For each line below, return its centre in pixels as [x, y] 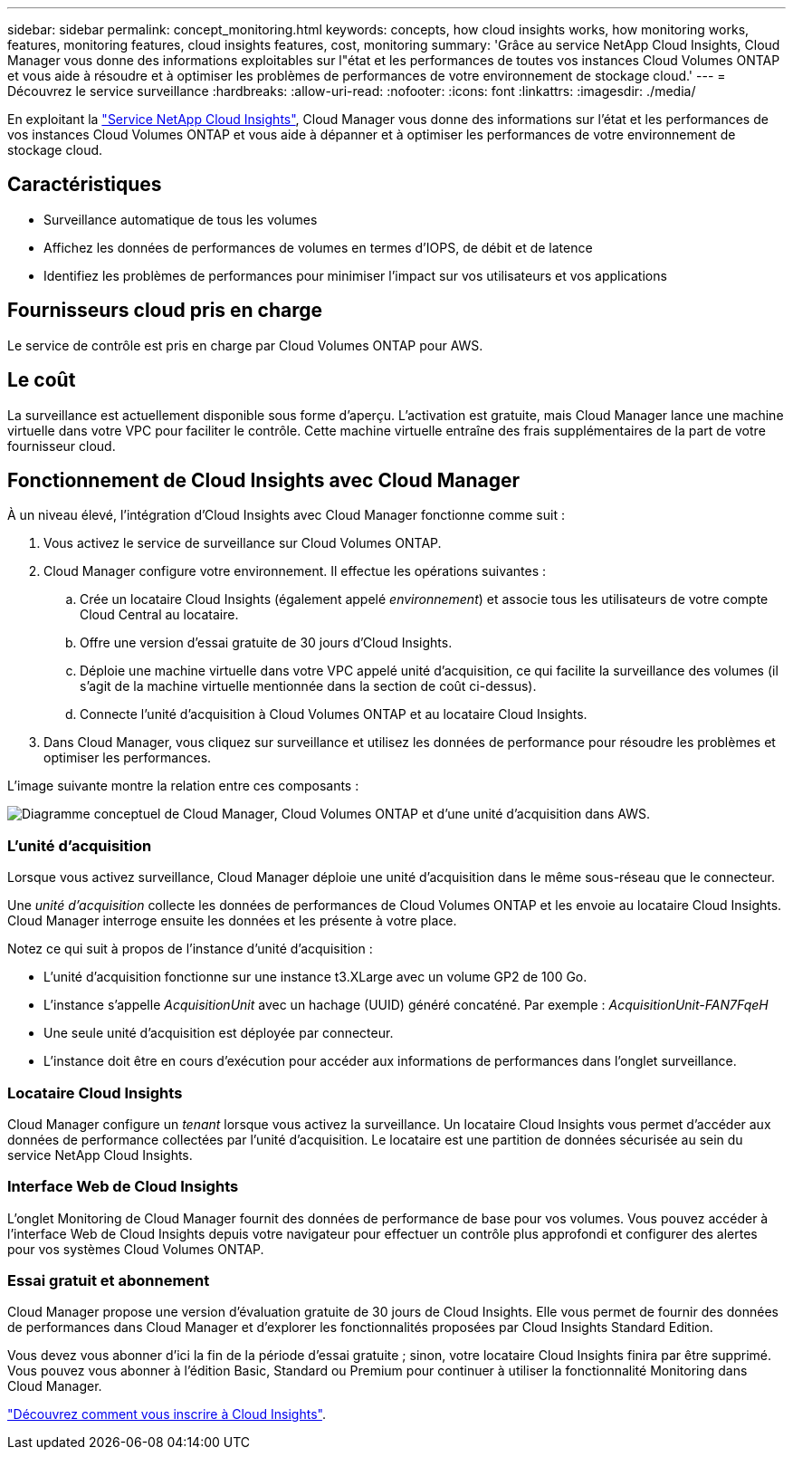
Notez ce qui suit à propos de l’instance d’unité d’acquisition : [190, 949]
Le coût [42, 380]
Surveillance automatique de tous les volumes [181, 219]
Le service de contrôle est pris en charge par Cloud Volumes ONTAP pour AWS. [245, 345]
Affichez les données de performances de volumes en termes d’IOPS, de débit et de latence [318, 247]
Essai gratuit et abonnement [109, 1280]
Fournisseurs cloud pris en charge [165, 311]
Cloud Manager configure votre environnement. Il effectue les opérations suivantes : [295, 571]
